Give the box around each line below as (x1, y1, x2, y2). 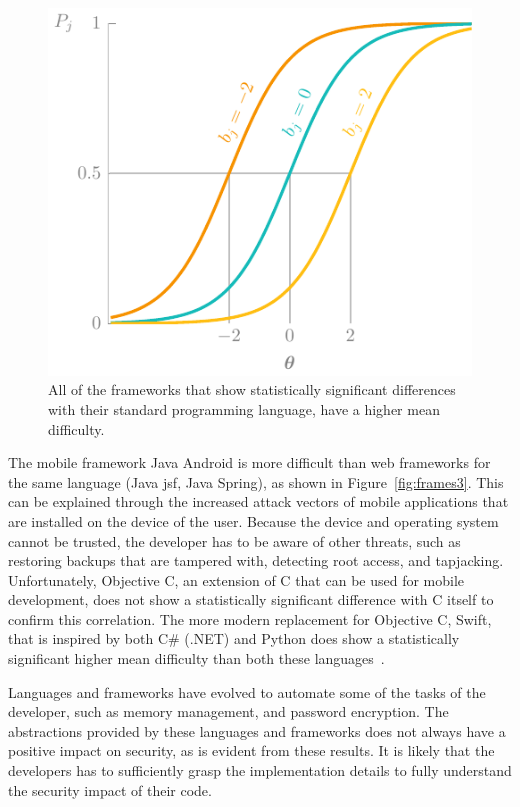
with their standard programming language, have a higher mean (48, 398, 440, 419)
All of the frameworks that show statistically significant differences (48, 379, 456, 400)
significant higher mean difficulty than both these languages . (8, 648, 385, 669)
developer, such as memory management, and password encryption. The (8, 701, 449, 722)
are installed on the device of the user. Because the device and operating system (8, 510, 499, 531)
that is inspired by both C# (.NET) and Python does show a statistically (8, 628, 460, 649)
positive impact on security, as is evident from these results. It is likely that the (8, 740, 495, 761)
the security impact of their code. (8, 779, 212, 800)
